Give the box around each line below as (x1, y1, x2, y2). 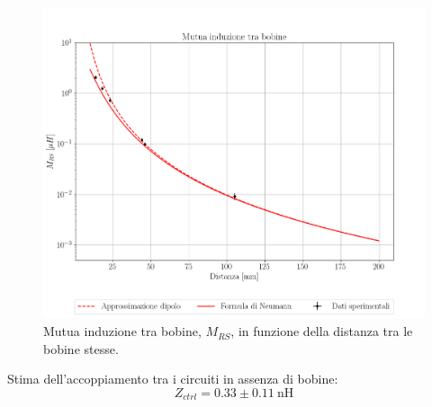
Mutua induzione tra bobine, (43, 322, 202, 341)
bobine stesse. (43, 339, 119, 358)
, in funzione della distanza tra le (230, 322, 413, 341)
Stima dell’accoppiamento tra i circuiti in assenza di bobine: (7, 369, 338, 388)
